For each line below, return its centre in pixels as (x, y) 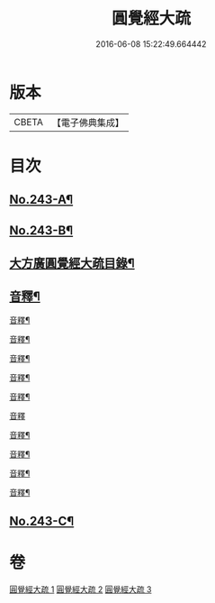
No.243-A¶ (41, 200)
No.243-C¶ (42, 521)
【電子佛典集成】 (88, 123)
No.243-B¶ (41, 230)
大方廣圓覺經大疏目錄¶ (72, 264)
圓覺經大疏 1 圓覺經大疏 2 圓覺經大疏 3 (81, 589)
